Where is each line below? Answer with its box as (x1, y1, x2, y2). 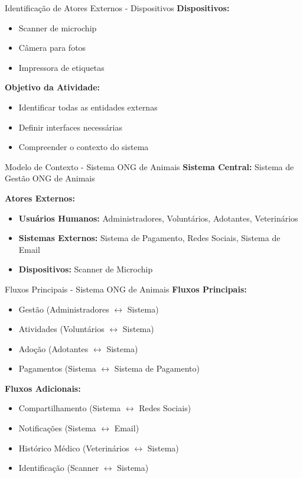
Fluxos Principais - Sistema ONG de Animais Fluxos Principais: (5, 282, 247, 295)
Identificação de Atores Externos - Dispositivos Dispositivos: (5, 2, 230, 14)
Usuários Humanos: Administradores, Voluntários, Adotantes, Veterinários (18, 212, 298, 224)
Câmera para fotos (18, 41, 86, 54)
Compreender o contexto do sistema (18, 141, 149, 153)
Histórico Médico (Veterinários (18, 441, 129, 454)
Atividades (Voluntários (18, 323, 105, 335)
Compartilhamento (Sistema (18, 402, 121, 414)
